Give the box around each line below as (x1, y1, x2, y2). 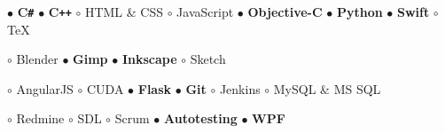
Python (336, 3, 383, 20)
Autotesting (164, 109, 238, 128)
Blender (16, 50, 59, 68)
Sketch (190, 50, 226, 68)
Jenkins (219, 79, 261, 98)
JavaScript (176, 3, 234, 20)
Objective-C (247, 3, 323, 20)
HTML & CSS (84, 3, 163, 20)
